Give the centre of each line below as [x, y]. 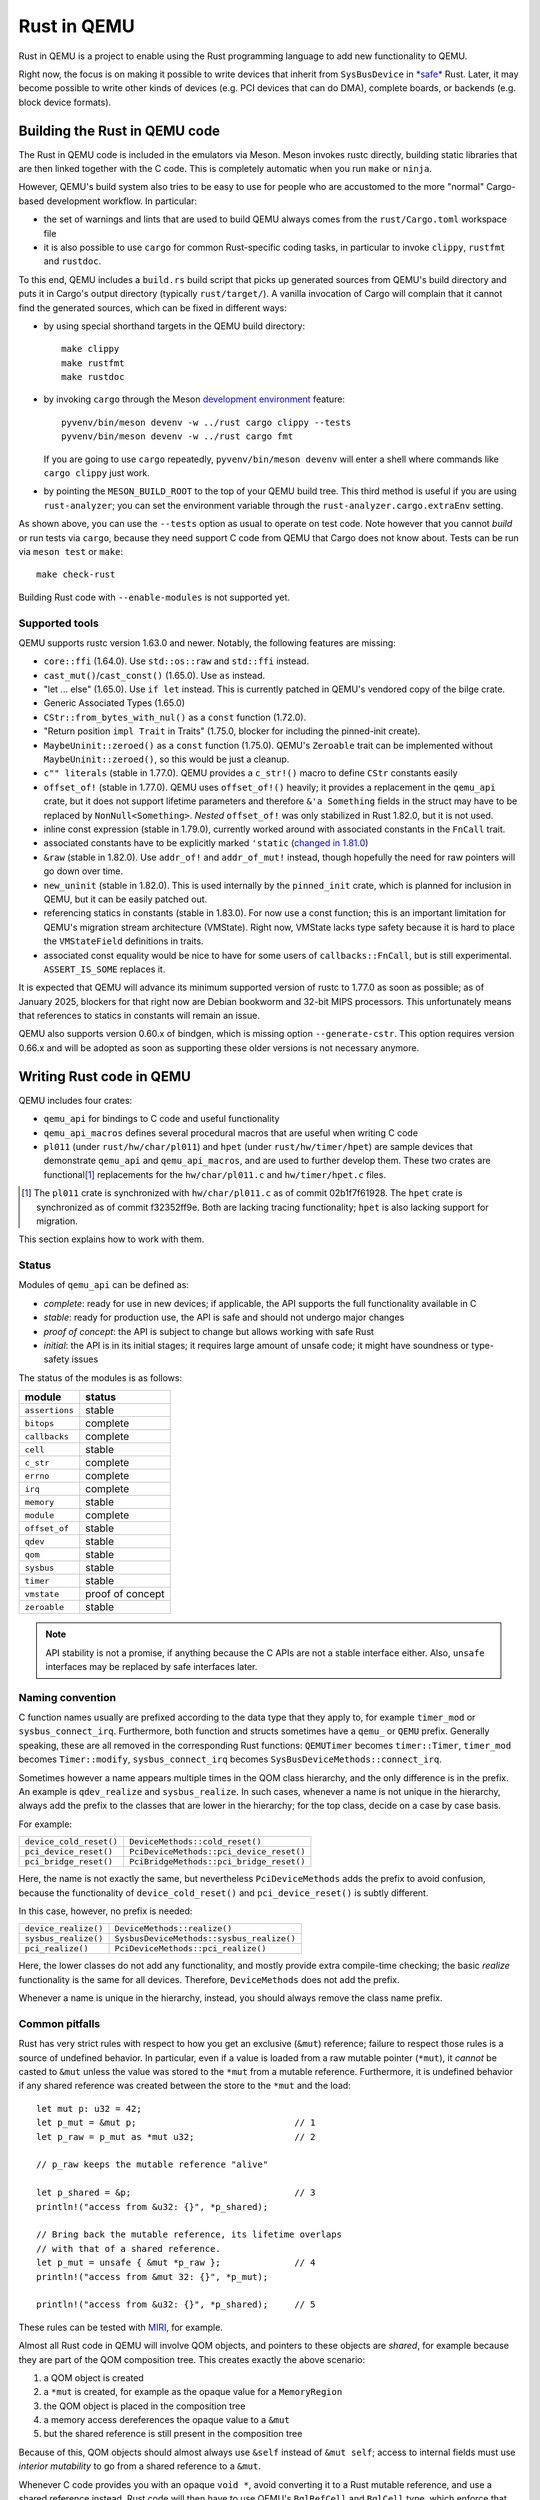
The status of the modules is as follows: [100, 1377]
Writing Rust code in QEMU [105, 1076]
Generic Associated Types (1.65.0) [114, 703]
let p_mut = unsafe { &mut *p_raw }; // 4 [176, 2263]
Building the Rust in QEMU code [119, 130]
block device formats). [65, 102]
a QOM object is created [93, 2377]
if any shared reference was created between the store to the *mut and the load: [185, 2086]
